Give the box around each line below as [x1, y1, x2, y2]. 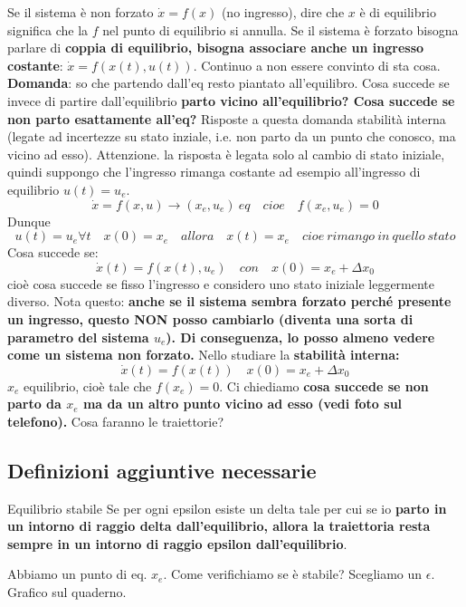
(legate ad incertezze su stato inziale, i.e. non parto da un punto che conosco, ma [7, 127, 456, 146]
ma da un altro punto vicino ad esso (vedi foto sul [82, 394, 403, 413]
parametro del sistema [7, 327, 149, 346]
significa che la [7, 20, 89, 39]
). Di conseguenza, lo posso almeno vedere [166, 327, 435, 346]
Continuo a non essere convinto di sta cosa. [201, 55, 441, 74]
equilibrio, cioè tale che [24, 376, 152, 395]
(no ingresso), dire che [221, 3, 345, 21]
